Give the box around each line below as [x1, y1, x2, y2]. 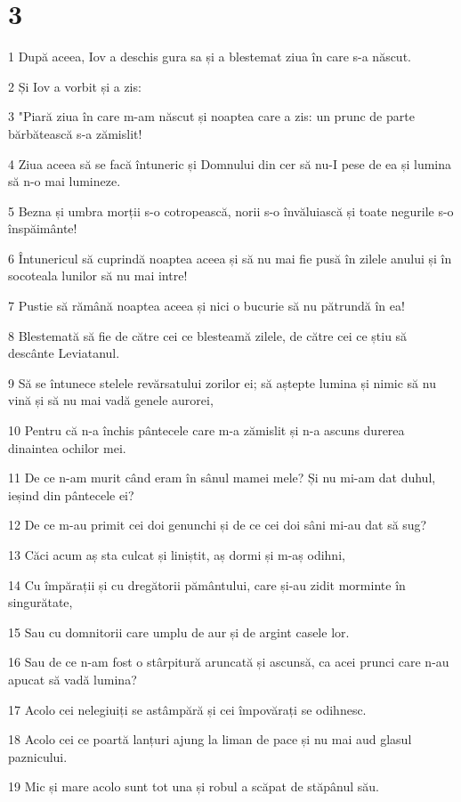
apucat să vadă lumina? [8, 669, 137, 688]
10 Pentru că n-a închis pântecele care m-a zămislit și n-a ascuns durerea [8, 421, 405, 440]
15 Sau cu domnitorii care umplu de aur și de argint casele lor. [8, 622, 350, 641]
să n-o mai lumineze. [8, 172, 121, 190]
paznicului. [8, 747, 68, 766]
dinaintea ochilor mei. [8, 438, 126, 457]
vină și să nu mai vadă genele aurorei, [8, 391, 214, 409]
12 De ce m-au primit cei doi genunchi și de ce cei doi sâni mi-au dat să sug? [8, 515, 427, 534]
